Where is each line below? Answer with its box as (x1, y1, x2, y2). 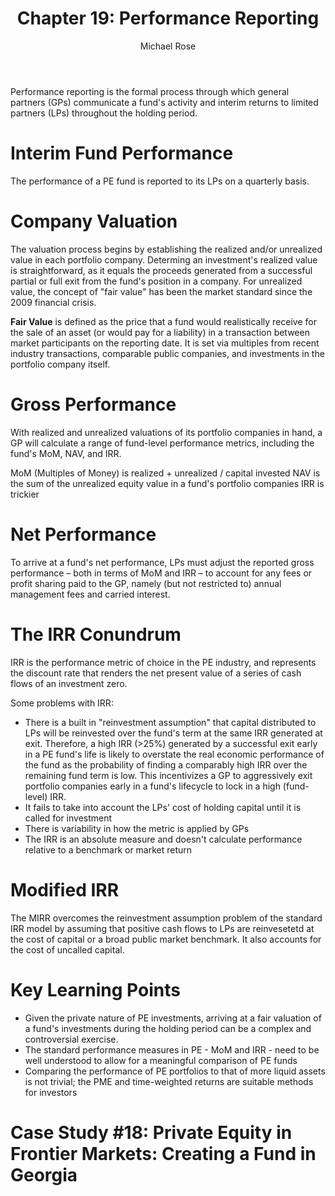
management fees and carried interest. (10, 588, 171, 600)
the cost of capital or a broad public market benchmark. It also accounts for (10, 933, 322, 945)
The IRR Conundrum (10, 623, 182, 646)
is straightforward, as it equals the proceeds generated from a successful (10, 264, 313, 276)
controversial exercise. (24, 1033, 119, 1045)
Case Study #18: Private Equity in (10, 1121, 293, 1144)
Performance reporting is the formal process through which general (10, 85, 290, 97)
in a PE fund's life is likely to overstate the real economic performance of (24, 748, 325, 760)
